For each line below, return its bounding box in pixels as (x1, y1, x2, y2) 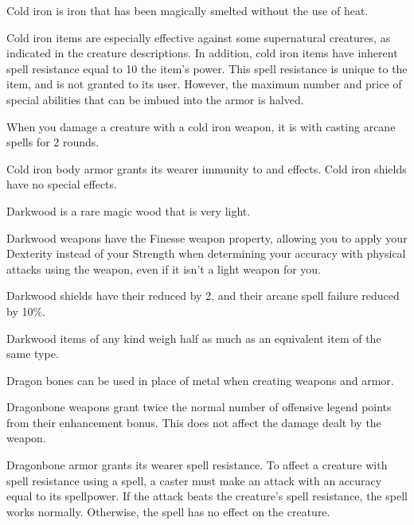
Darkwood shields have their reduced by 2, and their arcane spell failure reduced (6, 287, 400, 304)
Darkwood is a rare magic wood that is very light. (6, 202, 251, 219)
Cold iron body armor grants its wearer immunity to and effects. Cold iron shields (6, 160, 407, 177)
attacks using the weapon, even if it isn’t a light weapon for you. (6, 260, 321, 277)
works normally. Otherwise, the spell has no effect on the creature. (6, 503, 330, 519)
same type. (6, 345, 59, 362)
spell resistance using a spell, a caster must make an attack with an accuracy (6, 472, 382, 488)
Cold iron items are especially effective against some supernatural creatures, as (6, 29, 391, 45)
